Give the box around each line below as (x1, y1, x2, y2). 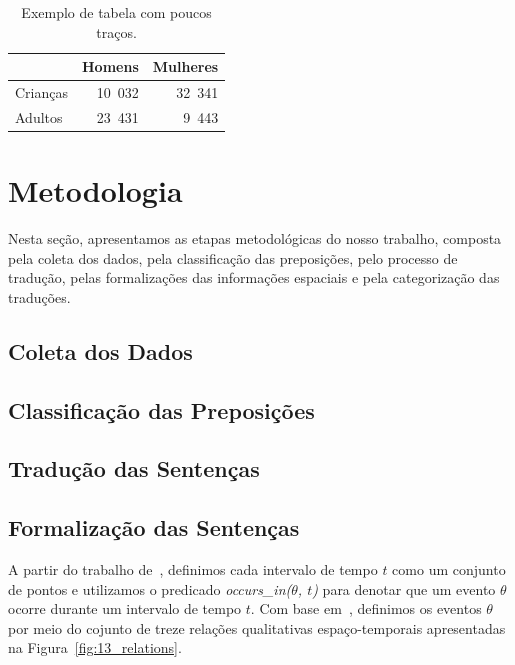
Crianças (15, 82, 69, 103)
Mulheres (152, 56, 219, 77)
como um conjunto (392, 559, 506, 580)
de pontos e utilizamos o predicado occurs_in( (8, 578, 292, 599)
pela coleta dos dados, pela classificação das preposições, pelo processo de (8, 247, 458, 268)
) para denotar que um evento (312, 578, 496, 599)
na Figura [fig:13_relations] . (8, 637, 182, 658)
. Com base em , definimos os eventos (250, 598, 482, 619)
